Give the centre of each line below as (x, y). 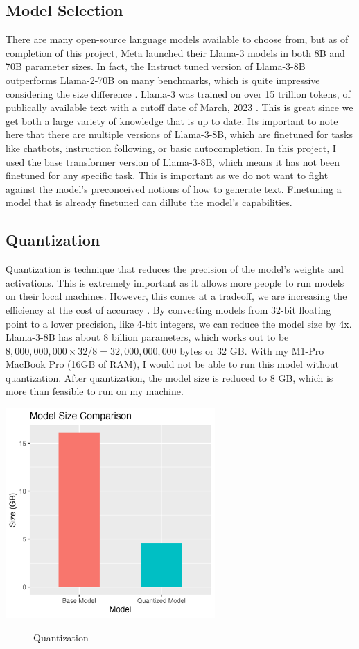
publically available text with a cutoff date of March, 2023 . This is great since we (179, 107)
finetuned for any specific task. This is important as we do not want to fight (167, 175)
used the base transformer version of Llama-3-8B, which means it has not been (173, 161)
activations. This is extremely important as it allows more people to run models (175, 282)
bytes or (197, 350)
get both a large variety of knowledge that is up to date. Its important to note (172, 120)
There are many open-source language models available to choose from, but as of (177, 39)
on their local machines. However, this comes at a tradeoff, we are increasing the (176, 296)
